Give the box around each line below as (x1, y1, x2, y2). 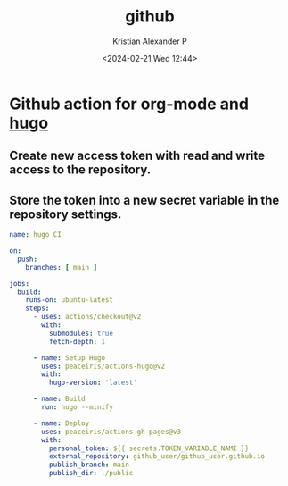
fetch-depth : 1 (48, 337, 105, 346)
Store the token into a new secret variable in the (9, 192, 280, 207)
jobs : (9, 279, 29, 288)
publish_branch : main (48, 460, 129, 470)
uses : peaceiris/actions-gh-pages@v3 (41, 427, 181, 436)
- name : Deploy (32, 418, 90, 428)
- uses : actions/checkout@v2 (32, 313, 142, 322)
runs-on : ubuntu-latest (25, 296, 114, 305)
